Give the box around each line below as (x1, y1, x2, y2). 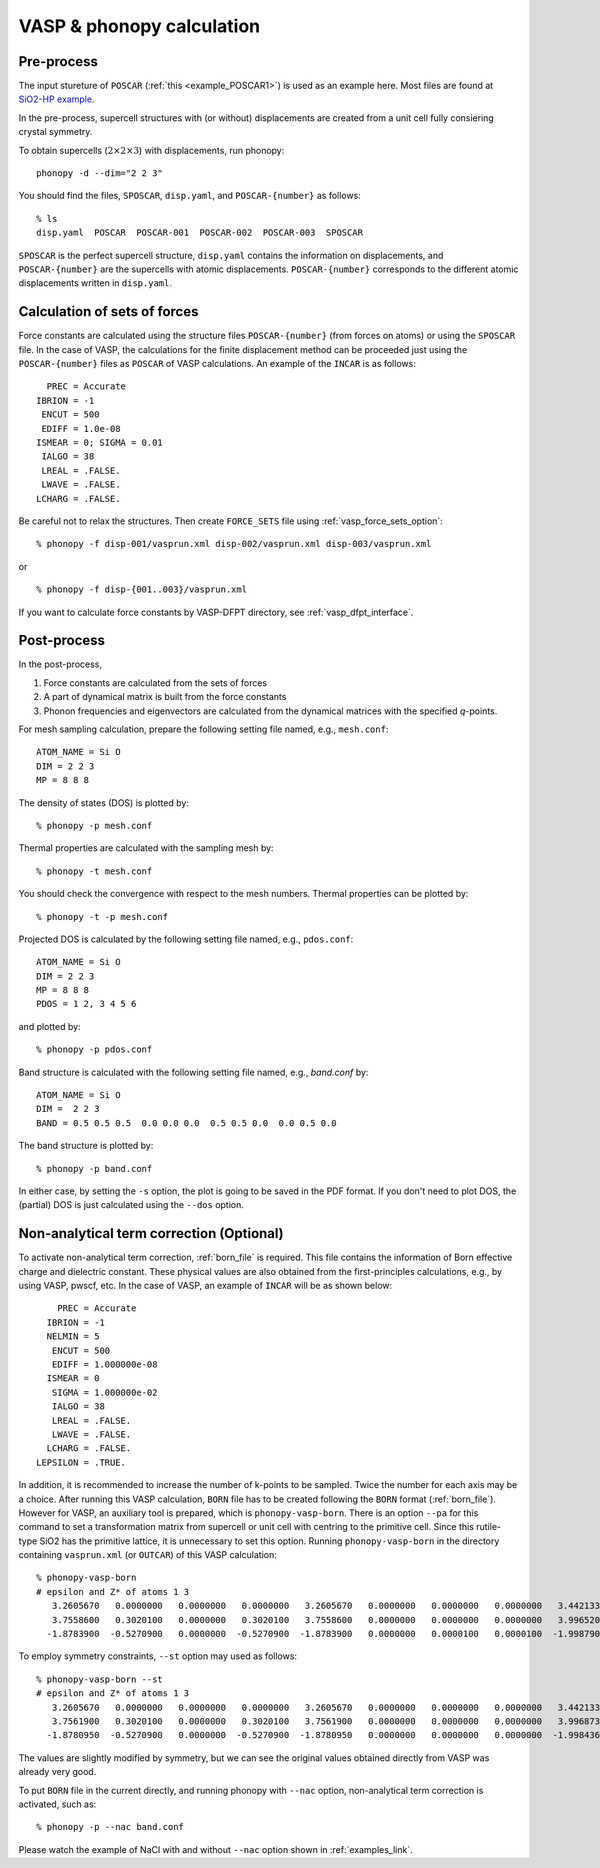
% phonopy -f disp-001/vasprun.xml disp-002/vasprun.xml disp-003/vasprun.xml (36, 538, 432, 550)
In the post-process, (18, 658, 103, 670)
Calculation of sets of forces (18, 303, 199, 320)
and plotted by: (18, 1020, 81, 1032)
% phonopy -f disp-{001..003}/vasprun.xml (36, 584, 248, 595)
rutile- (475, 1521, 502, 1533)
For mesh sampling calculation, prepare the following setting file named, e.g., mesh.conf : (18, 723, 389, 735)
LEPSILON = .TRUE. (36, 1456, 127, 1468)
